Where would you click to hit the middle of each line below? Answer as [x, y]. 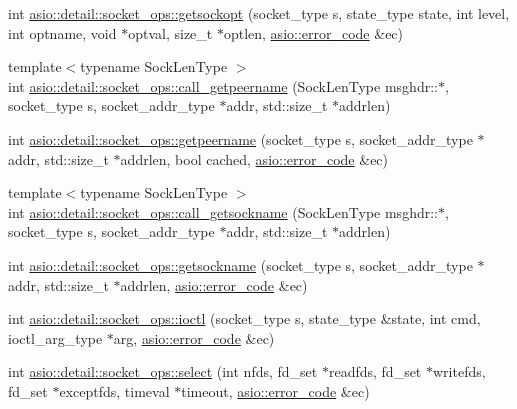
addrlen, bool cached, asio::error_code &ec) [254, 158]
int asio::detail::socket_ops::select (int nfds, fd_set [163, 371]
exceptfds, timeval [114, 390]
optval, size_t [170, 32]
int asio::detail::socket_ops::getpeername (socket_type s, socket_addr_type [240, 138]
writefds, [459, 371]
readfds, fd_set [375, 371]
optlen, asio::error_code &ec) [313, 32]
